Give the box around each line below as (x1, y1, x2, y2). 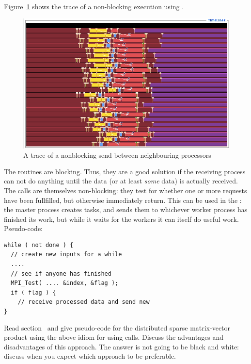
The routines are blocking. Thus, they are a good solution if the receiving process (4, 166, 246, 176)
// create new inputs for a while (11, 251, 122, 258)
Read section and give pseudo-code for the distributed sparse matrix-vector (4, 322, 231, 332)
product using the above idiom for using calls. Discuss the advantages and (4, 332, 224, 342)
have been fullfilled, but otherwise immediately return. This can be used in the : (4, 195, 242, 205)
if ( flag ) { (11, 289, 56, 296)
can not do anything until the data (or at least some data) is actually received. (4, 176, 238, 186)
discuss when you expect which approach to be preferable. (4, 351, 176, 361)
